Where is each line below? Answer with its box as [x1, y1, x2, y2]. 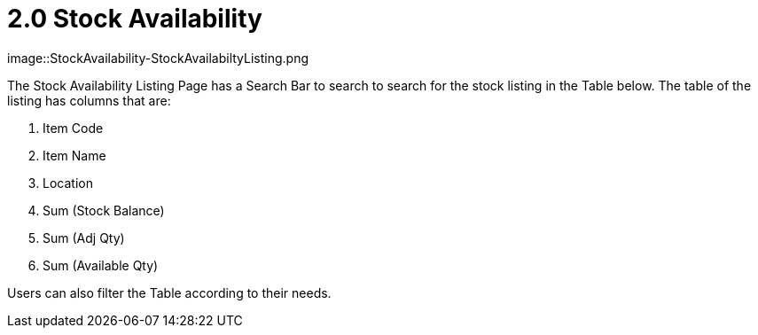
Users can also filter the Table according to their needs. [7, 284, 332, 300]
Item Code [43, 120, 104, 136]
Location [43, 175, 93, 191]
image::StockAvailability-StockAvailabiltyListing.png [7, 50, 309, 66]
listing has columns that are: [7, 92, 171, 108]
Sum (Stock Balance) [43, 202, 165, 218]
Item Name [43, 147, 106, 163]
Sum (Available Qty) [43, 257, 159, 273]
